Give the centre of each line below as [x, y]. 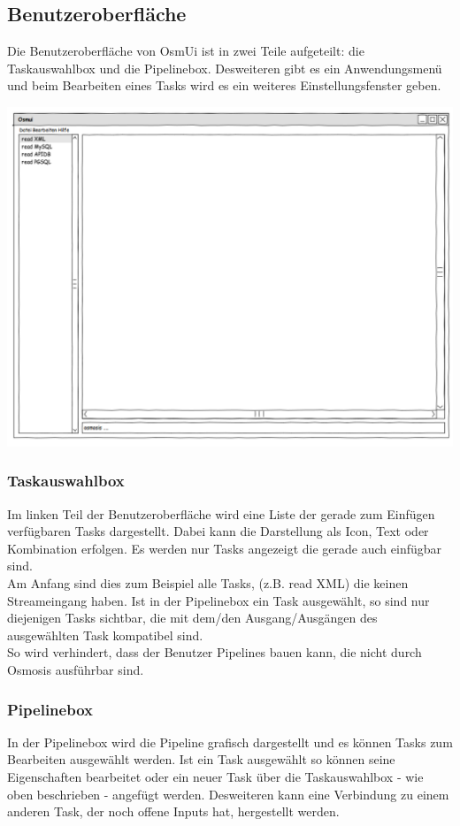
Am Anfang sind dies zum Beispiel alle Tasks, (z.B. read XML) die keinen [208, 583]
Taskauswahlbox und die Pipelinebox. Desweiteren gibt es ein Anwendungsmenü [225, 68]
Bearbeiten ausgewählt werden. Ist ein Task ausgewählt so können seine [201, 759]
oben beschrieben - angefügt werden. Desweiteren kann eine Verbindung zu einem [228, 794]
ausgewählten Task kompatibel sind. [105, 635]
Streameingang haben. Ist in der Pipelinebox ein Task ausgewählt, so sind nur [218, 600]
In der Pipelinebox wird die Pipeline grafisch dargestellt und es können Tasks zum [230, 742]
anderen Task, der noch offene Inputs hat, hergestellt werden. [173, 811]
